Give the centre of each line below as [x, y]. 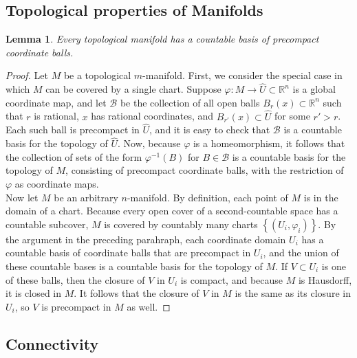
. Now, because [149, 143]
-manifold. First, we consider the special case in [242, 75]
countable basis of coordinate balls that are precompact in [128, 253]
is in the [321, 197]
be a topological [97, 75]
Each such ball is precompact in [73, 130]
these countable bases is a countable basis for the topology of [134, 266]
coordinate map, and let [56, 102]
